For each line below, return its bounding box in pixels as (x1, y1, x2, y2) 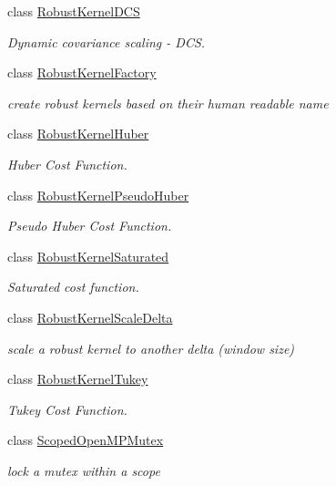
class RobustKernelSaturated (7, 246, 169, 265)
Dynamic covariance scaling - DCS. (7, 32, 206, 51)
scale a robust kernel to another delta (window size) (7, 338, 295, 357)
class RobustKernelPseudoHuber (7, 185, 189, 204)
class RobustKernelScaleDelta (7, 307, 173, 326)
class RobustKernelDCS (7, 2, 140, 20)
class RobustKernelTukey (7, 369, 148, 388)
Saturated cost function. (7, 277, 139, 296)
